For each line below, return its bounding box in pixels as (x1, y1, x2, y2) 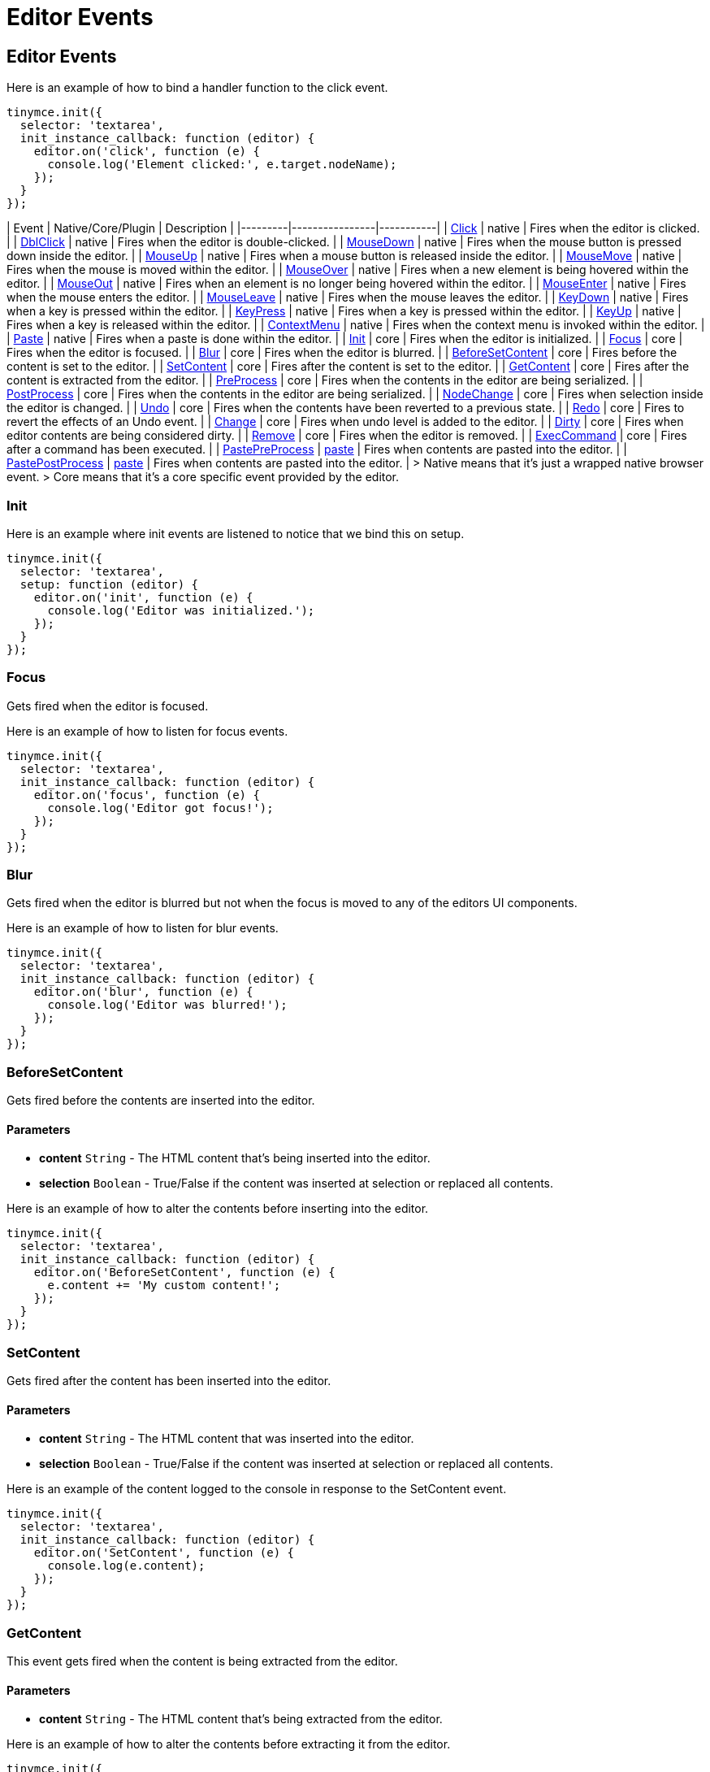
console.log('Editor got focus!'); (47, 801, 274, 814)
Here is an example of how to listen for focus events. (6, 723, 288, 738)
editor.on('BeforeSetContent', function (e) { (33, 1266, 336, 1279)
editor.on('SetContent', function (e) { (33, 1546, 295, 1560)
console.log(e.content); (47, 1559, 206, 1573)
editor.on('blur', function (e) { (33, 985, 253, 999)
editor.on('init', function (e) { (33, 590, 253, 604)
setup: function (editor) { (19, 577, 199, 591)
